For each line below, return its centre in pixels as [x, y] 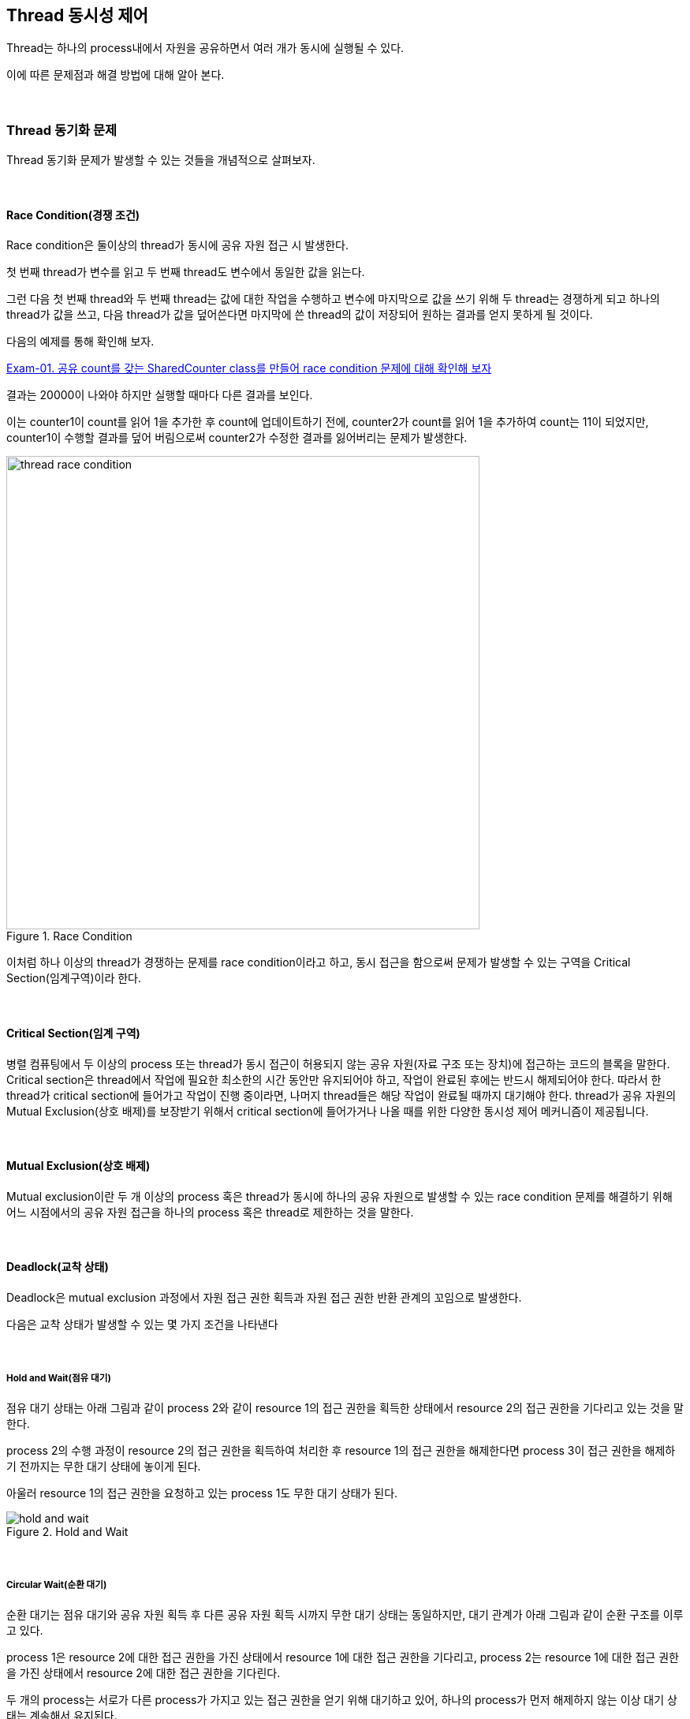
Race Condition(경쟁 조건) [73, 215]
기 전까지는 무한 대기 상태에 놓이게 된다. [104, 1466]
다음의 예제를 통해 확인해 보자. [80, 342]
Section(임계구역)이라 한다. [74, 978]
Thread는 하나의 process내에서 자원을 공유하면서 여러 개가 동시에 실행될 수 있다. [205, 48]
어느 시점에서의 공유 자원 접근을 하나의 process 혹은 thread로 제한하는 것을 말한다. [210, 1212]
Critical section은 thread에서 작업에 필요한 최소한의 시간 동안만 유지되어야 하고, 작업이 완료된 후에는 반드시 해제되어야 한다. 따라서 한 [334, 1079]
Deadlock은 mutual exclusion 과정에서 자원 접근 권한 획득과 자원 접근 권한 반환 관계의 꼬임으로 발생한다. [264, 1298]
